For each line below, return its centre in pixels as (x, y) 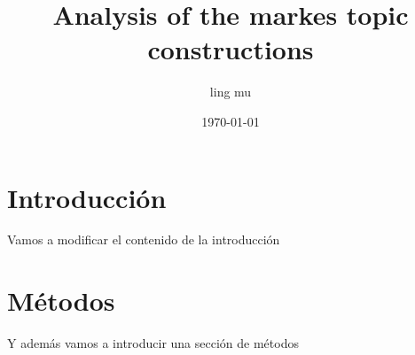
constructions (231, 49)
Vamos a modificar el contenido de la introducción (144, 239)
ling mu (231, 92)
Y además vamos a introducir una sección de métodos (153, 343)
